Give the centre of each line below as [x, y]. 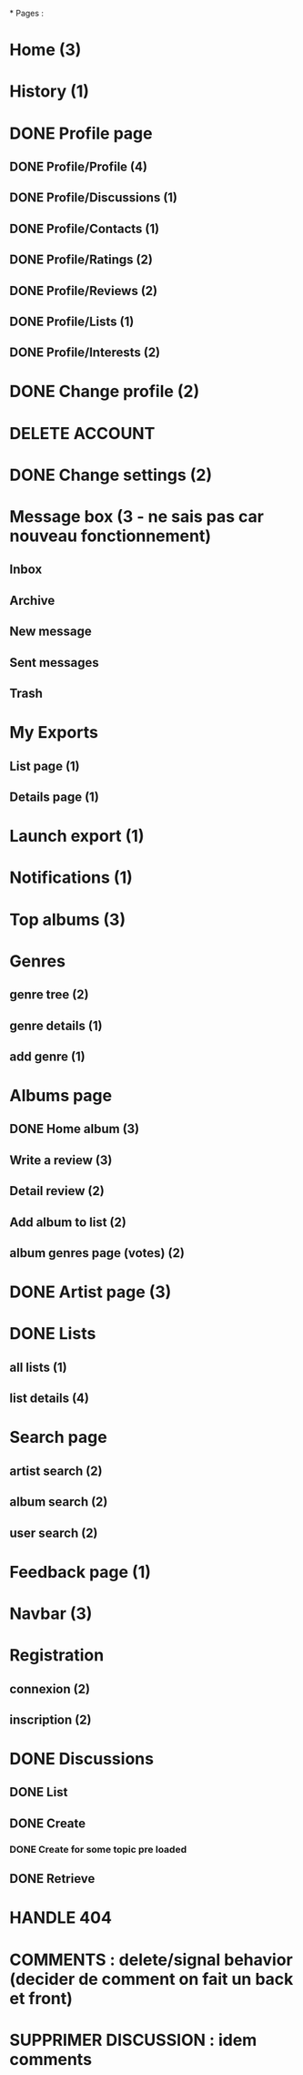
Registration [57, 1656]
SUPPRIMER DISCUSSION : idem [133, 2040]
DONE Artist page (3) [91, 1292]
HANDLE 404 [61, 1918]
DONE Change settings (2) [111, 475]
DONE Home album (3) [75, 1129]
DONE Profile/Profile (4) [79, 166]
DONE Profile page [81, 133]
